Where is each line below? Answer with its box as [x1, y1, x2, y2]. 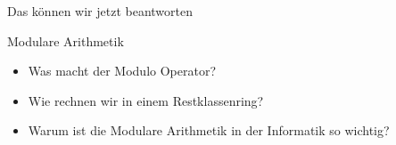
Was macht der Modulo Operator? [28, 61, 217, 80]
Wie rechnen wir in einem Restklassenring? [28, 91, 264, 109]
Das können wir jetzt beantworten [7, 2, 194, 20]
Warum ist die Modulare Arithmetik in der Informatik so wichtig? [28, 121, 390, 140]
